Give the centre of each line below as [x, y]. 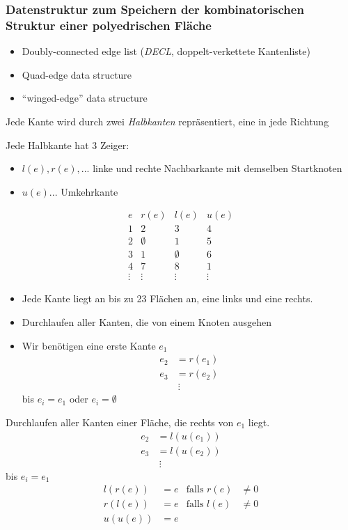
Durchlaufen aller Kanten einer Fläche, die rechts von [120, 422]
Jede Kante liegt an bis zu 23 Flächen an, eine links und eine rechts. [167, 298]
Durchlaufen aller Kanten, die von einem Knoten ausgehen [147, 322]
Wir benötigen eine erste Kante [89, 345]
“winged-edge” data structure [85, 98]
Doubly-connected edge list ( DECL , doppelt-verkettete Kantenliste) [166, 51]
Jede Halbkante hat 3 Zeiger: [68, 145]
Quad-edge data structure [77, 74]
